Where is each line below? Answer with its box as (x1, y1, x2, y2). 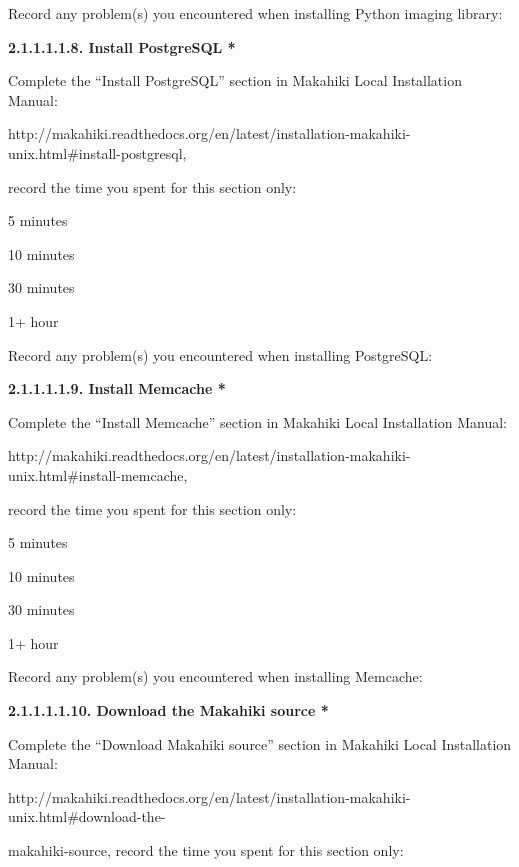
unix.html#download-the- (8, 806, 166, 827)
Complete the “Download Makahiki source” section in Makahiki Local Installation (8, 733, 512, 754)
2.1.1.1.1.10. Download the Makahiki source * (8, 700, 329, 721)
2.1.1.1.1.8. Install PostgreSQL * (8, 36, 236, 57)
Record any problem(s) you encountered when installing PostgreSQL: (8, 344, 433, 365)
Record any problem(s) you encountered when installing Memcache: (8, 666, 423, 687)
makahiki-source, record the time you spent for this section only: (8, 840, 404, 861)
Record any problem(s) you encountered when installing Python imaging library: (8, 3, 503, 23)
